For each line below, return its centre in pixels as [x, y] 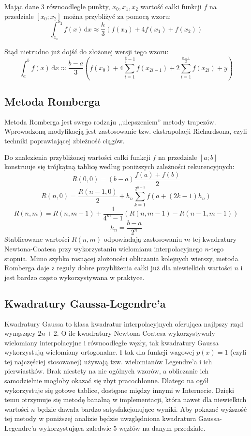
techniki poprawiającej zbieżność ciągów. [65, 140]
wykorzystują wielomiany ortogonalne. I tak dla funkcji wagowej [99, 352]
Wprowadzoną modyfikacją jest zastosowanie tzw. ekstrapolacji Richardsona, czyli [126, 131]
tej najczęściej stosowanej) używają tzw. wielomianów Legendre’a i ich [108, 361]
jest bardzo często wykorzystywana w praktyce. [74, 277]
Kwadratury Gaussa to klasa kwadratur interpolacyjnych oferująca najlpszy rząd [124, 323]
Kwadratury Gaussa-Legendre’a [85, 303]
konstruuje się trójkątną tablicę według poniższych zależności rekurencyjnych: [119, 166]
